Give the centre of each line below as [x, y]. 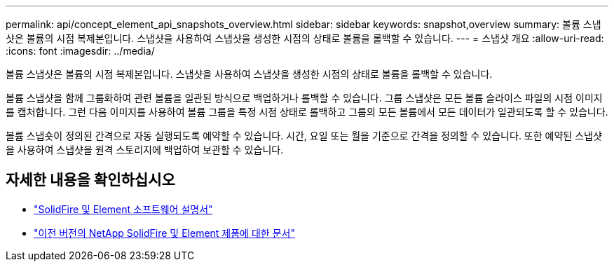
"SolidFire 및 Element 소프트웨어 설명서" [123, 209]
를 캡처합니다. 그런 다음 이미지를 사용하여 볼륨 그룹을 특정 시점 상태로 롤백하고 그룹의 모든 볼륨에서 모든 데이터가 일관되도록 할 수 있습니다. [307, 112]
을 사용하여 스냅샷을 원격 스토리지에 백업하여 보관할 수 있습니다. [145, 150]
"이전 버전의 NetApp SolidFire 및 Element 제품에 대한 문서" [164, 233]
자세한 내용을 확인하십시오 [90, 180]
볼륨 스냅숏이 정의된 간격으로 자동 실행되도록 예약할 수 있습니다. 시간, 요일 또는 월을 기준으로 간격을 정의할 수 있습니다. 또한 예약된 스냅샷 [304, 136]
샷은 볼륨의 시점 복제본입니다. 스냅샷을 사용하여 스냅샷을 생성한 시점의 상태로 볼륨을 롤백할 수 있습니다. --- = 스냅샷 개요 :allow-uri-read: [305, 38]
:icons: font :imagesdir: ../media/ [80, 51]
